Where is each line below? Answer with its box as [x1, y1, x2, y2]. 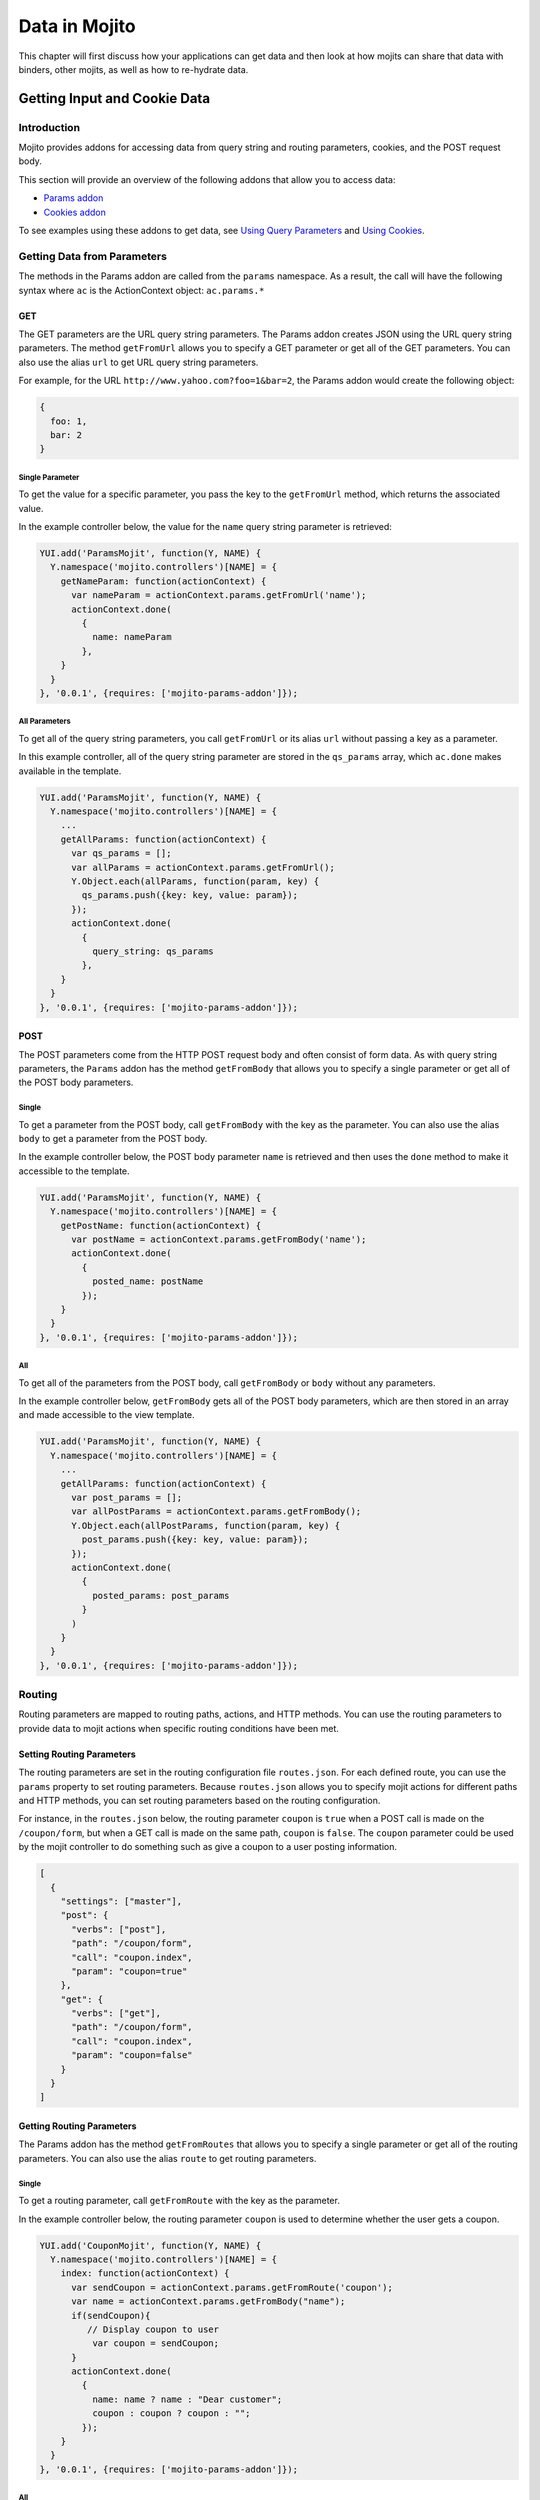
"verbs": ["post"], [71, 1923, 167, 1935]
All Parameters [18, 716, 71, 727]
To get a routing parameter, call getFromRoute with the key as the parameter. [18, 2195, 340, 2207]
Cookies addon [43, 206, 107, 218]
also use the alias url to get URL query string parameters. [18, 356, 259, 368]
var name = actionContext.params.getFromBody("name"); [71, 2296, 346, 2307]
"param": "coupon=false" [71, 2050, 194, 2061]
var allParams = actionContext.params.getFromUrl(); [71, 861, 335, 873]
